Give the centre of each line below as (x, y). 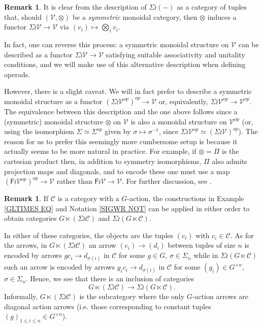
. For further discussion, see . (167, 181)
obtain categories (30, 218)
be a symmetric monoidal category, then (135, 17)
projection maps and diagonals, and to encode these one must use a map (117, 171)
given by (118, 131)
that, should (23, 17)
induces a (222, 17)
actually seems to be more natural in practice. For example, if (100, 151)
